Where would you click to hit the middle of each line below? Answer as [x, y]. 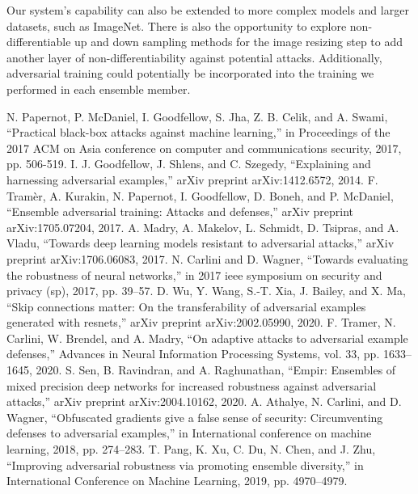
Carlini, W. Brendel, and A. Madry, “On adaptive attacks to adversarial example [207, 338]
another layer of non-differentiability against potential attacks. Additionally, [194, 57]
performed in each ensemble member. [99, 89]
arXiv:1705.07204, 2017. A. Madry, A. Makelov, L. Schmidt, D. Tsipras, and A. [203, 227]
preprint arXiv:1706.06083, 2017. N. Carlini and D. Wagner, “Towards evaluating [207, 258]
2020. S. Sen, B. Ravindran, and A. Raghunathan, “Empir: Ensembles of [216, 370]
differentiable [39, 42]
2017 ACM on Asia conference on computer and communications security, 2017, [204, 148]
